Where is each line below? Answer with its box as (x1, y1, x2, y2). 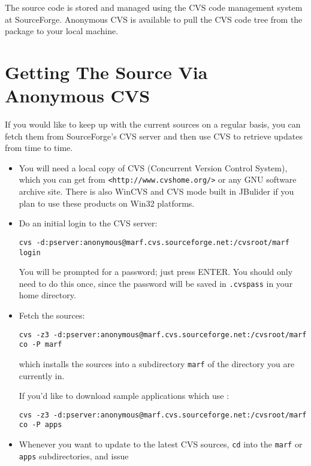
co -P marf (19, 340, 62, 349)
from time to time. (5, 141, 73, 154)
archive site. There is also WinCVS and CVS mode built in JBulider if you (19, 185, 294, 198)
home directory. (19, 289, 76, 301)
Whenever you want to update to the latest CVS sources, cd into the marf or (19, 438, 303, 450)
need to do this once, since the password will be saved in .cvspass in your (19, 277, 293, 289)
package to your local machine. (5, 25, 119, 37)
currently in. (19, 369, 65, 382)
